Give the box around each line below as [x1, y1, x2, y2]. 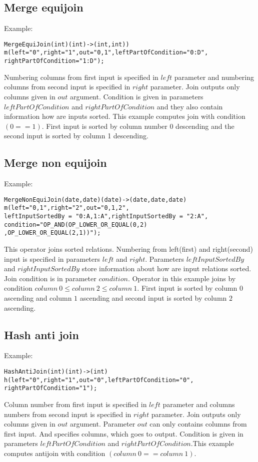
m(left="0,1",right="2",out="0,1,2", [4, 204, 129, 212]
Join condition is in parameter [4, 273, 96, 283]
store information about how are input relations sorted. [81, 263, 251, 274]
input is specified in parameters [4, 253, 100, 264]
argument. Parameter [69, 419, 135, 429]
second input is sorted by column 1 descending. [4, 130, 148, 141]
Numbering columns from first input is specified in [4, 71, 158, 82]
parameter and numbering [174, 71, 254, 82]
